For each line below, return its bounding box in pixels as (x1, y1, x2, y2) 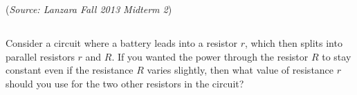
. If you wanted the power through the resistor (111, 49, 309, 63)
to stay (322, 49, 351, 63)
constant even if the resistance (6, 63, 134, 77)
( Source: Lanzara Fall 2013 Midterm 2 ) (6, 2, 172, 16)
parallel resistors (6, 49, 75, 63)
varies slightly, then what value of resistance (147, 63, 334, 77)
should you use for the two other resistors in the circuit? (6, 76, 244, 90)
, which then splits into (244, 35, 342, 50)
